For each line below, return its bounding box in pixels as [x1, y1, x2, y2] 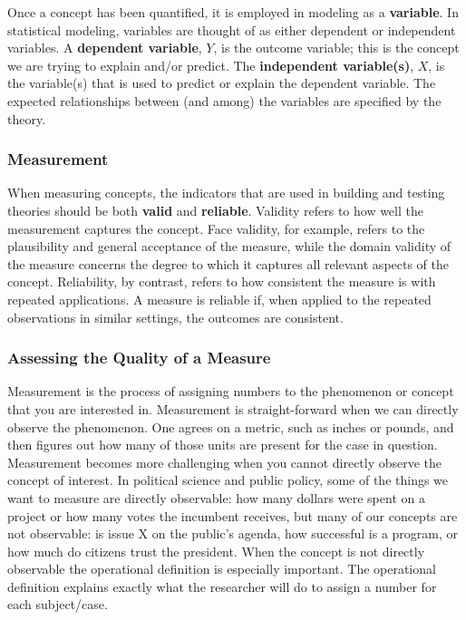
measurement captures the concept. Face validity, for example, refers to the [7, 218, 425, 237]
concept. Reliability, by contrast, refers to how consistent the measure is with [7, 272, 436, 291]
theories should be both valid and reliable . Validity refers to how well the [7, 200, 423, 219]
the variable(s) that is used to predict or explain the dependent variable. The [7, 73, 436, 92]
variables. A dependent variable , [7, 38, 202, 57]
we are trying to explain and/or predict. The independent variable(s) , [7, 55, 414, 74]
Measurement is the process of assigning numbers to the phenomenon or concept [7, 382, 454, 401]
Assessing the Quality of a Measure [7, 346, 271, 369]
